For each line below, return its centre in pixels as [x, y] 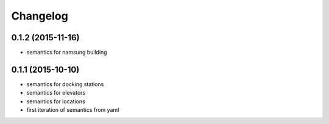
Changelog [40, 16]
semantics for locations [56, 101]
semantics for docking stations [65, 84]
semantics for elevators [56, 93]
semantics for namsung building [67, 53]
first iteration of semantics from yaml [73, 110]
